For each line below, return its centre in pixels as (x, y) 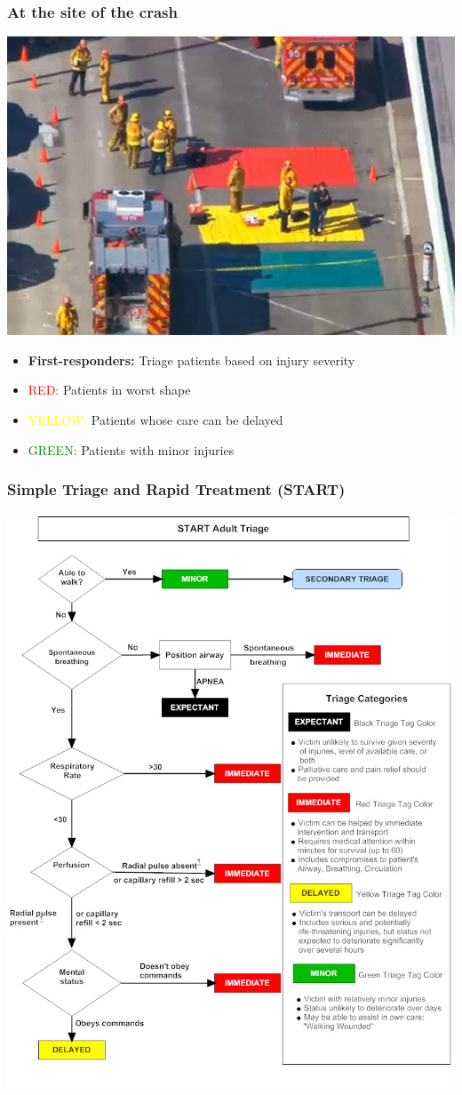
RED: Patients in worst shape (109, 390)
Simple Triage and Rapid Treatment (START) (176, 489)
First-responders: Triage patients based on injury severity (191, 360)
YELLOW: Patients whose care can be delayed (155, 420)
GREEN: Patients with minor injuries (131, 449)
